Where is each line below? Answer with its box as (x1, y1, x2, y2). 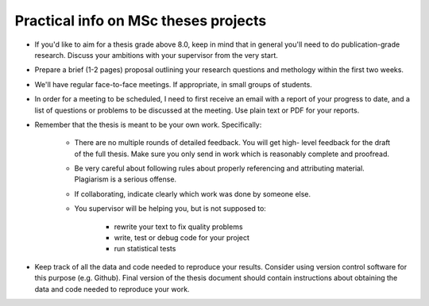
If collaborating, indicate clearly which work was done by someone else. (74, 189, 311, 198)
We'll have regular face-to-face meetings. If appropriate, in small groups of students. (34, 79, 313, 89)
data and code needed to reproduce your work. (34, 284, 190, 293)
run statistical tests (114, 244, 176, 254)
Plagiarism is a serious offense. (74, 174, 177, 184)
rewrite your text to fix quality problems (114, 222, 243, 231)
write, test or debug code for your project (114, 233, 250, 243)
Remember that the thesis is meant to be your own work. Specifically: (34, 120, 262, 129)
